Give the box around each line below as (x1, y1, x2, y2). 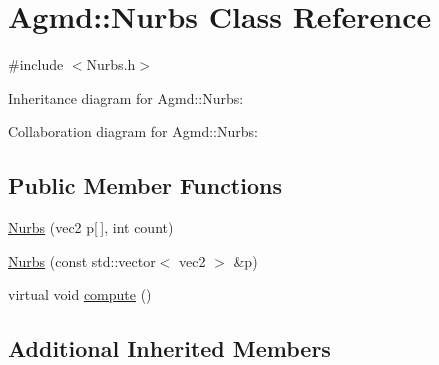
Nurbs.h (86, 54, 136, 75)
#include (8, 54, 64, 75)
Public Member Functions (8, 170, 282, 201)
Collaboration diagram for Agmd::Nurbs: (8, 121, 258, 142)
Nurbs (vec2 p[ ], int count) (8, 217, 174, 238)
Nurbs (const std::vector (8, 250, 156, 271)
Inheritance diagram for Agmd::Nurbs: (8, 87, 244, 108)
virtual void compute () (8, 284, 152, 305)
